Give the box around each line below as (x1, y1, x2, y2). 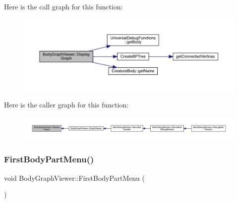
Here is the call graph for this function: (4, 1, 123, 11)
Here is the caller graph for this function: (4, 99, 129, 109)
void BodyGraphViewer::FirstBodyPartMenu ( (4, 172, 145, 183)
